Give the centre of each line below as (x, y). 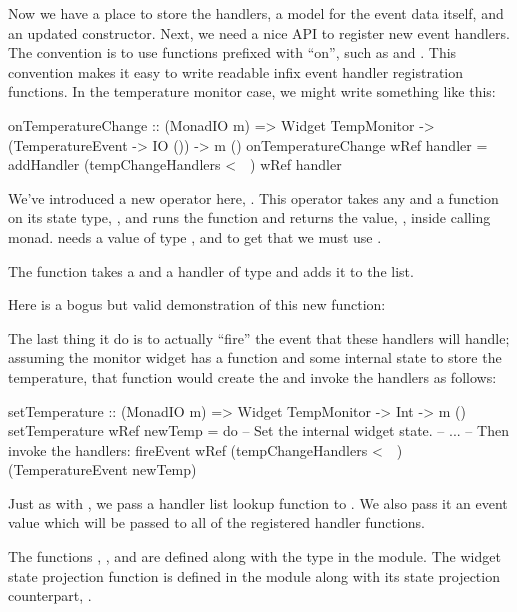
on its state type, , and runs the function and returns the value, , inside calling (249, 217)
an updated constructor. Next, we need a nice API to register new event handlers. (259, 32)
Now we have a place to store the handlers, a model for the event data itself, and (256, 13)
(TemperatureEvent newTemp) (102, 469)
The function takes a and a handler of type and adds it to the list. (211, 270)
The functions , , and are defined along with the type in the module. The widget (254, 556)
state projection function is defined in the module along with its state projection (254, 575)
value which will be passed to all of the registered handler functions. (216, 522)
